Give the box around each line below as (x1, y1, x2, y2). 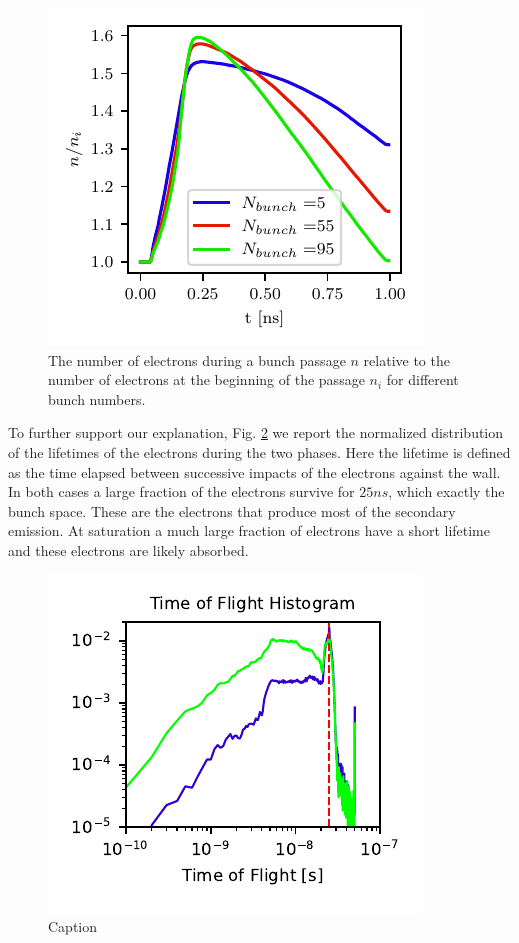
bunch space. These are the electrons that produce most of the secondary (8, 500, 456, 521)
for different (386, 369, 459, 390)
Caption (48, 916, 98, 937)
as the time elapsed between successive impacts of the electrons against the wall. (8, 461, 501, 482)
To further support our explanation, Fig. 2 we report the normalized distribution (8, 422, 504, 443)
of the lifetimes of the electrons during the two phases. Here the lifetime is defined (8, 441, 511, 462)
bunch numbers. (48, 388, 146, 409)
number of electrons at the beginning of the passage (48, 369, 365, 390)
